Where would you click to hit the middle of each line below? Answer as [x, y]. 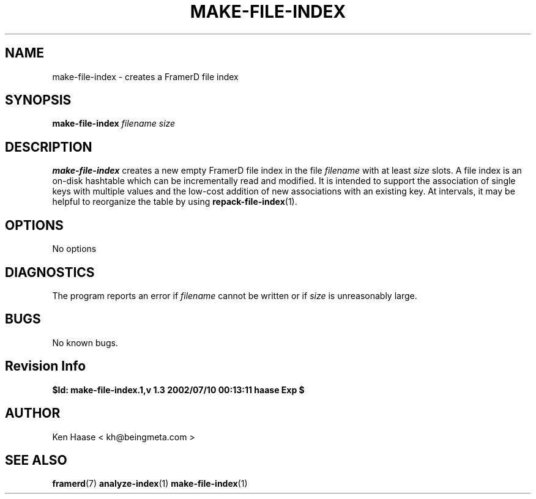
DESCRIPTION [49, 147]
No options [74, 249]
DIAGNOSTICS [50, 272]
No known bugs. [85, 342]
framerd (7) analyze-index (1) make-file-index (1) [150, 484]
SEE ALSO [36, 460]
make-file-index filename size [114, 124]
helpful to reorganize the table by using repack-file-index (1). [175, 202]
